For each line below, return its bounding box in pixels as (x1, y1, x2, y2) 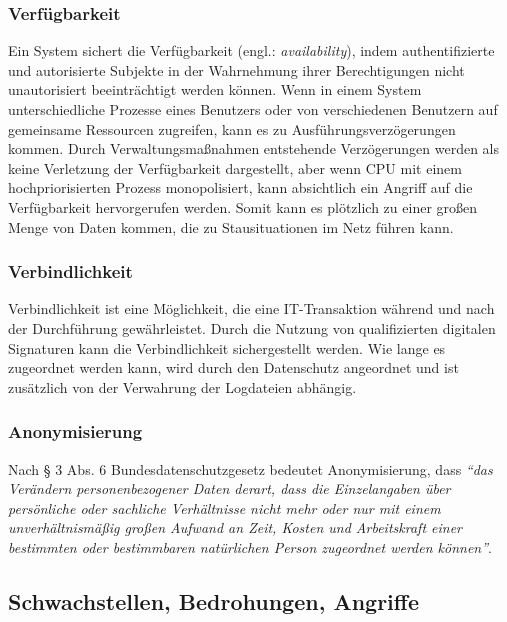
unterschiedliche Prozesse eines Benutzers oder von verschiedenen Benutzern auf (8, 99, 498, 119)
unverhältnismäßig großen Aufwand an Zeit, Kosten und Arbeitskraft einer (8, 517, 462, 538)
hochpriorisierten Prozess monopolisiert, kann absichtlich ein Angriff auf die (8, 177, 473, 198)
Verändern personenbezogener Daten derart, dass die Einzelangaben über (8, 478, 451, 499)
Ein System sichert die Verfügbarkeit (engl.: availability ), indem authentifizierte (8, 40, 495, 61)
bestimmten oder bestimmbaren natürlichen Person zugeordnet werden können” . (8, 536, 492, 557)
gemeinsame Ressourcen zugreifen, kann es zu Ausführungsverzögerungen (8, 118, 456, 139)
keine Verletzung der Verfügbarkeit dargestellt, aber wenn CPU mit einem (8, 157, 462, 178)
